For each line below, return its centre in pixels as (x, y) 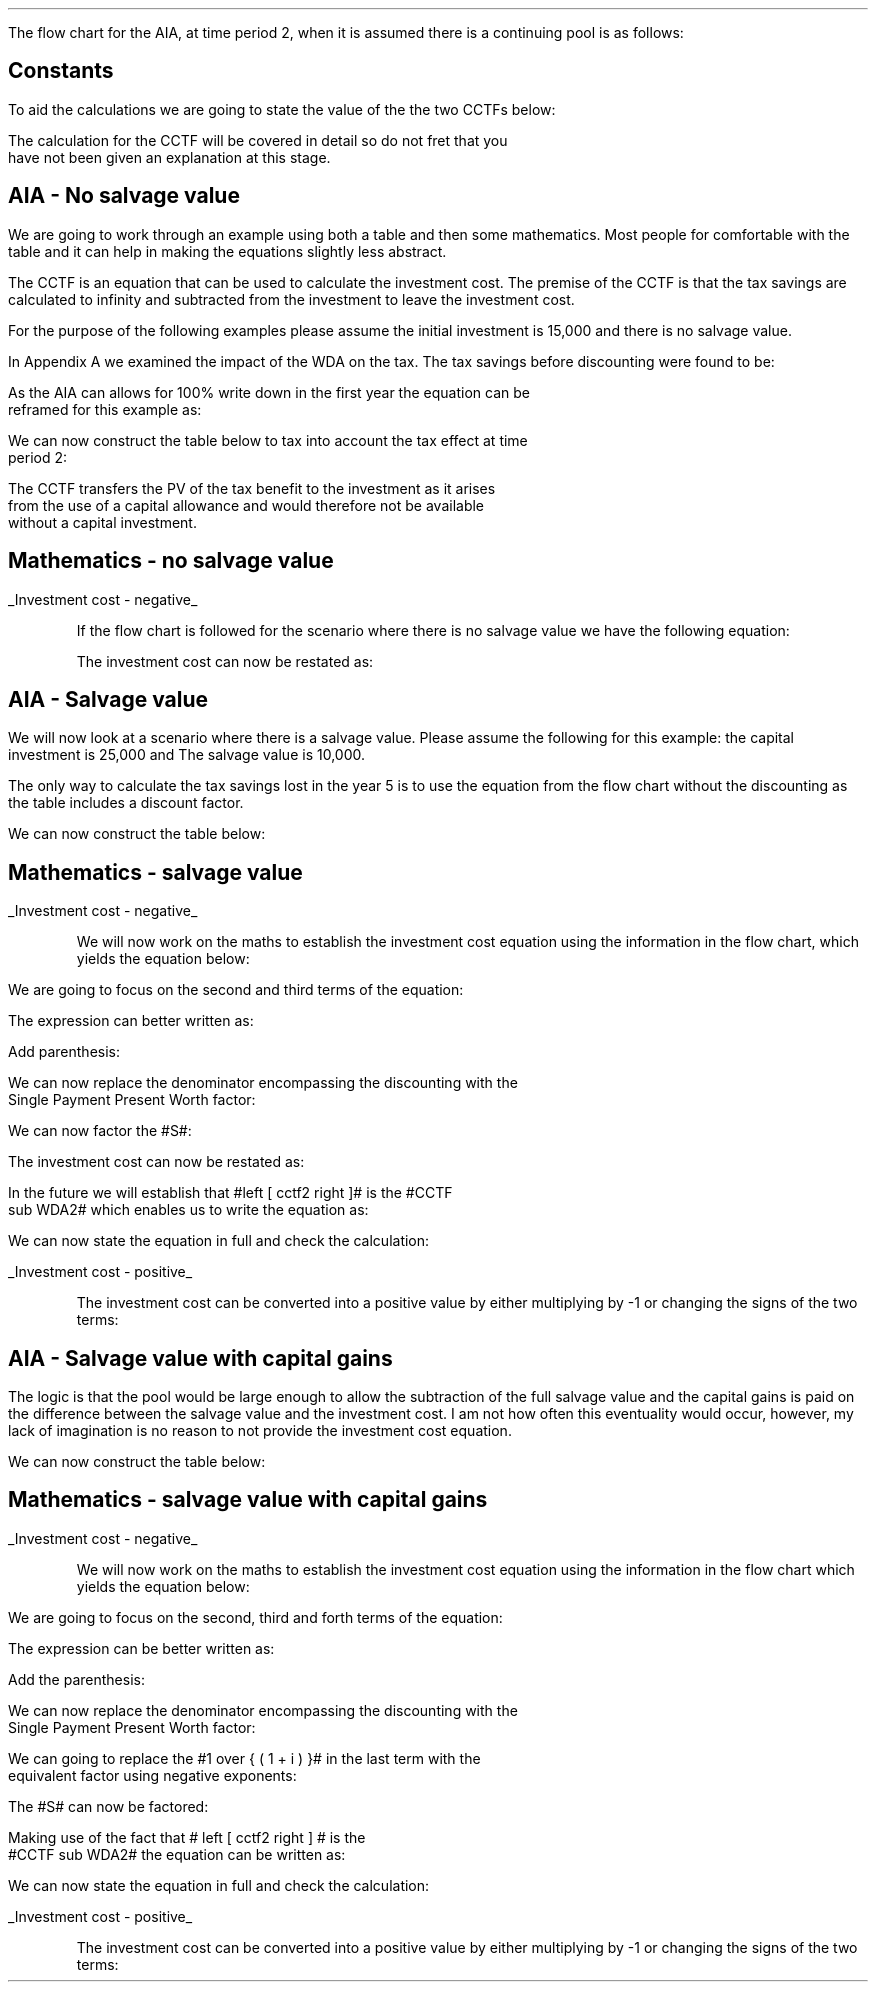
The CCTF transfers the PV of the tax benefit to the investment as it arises (252, 488)
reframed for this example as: (105, 409)
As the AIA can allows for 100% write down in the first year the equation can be (269, 392)
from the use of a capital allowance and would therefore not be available (246, 505)
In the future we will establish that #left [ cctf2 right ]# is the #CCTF (230, 1193)
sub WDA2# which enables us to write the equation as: (188, 1210)
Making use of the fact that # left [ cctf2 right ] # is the (187, 1837)
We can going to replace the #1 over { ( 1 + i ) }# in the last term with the (244, 1758)
